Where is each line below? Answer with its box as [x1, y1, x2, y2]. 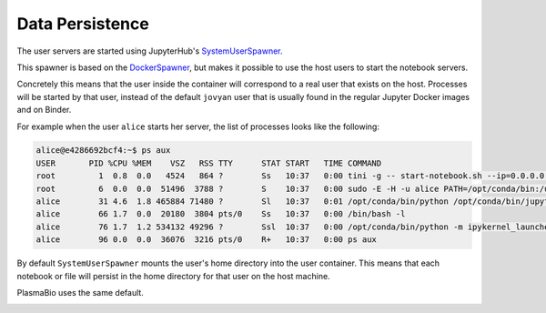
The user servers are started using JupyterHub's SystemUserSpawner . [16, 45, 283, 56]
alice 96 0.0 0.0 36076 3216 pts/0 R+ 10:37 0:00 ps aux [35, 235, 378, 245]
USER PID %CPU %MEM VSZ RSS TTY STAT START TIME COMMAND [35, 157, 382, 168]
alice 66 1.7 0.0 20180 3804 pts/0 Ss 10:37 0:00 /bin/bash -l [35, 209, 406, 219]
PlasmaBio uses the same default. [16, 287, 145, 298]
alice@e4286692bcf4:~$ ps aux [35, 146, 171, 156]
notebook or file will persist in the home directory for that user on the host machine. [16, 270, 331, 281]
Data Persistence [16, 14, 149, 34]
